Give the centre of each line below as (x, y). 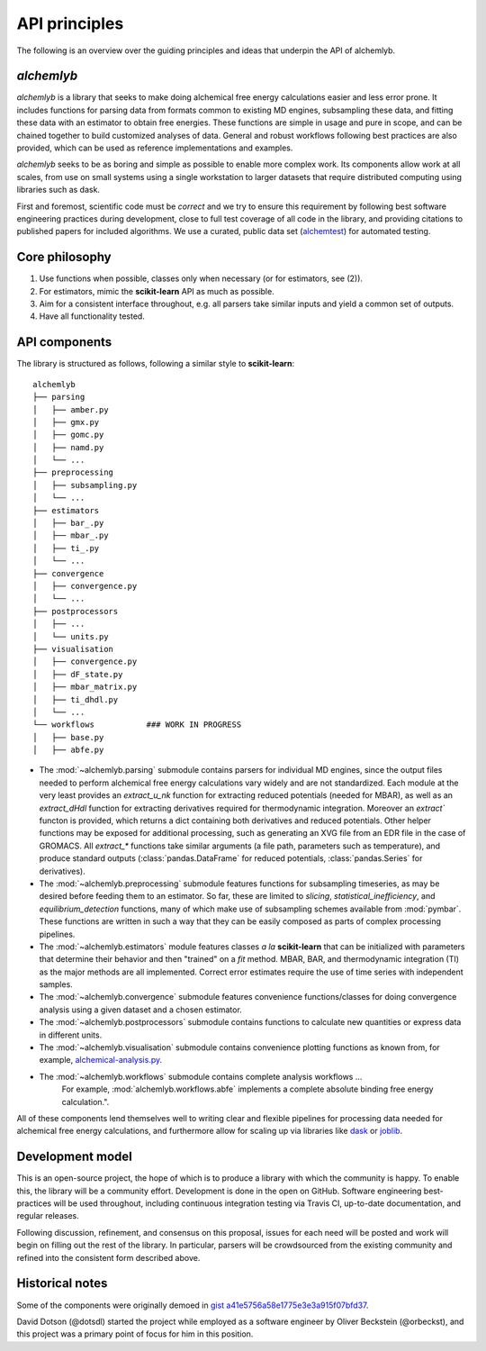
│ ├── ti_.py (66, 548)
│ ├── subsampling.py (85, 485)
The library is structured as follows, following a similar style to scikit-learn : (156, 364)
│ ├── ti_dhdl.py (76, 699)
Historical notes (62, 1283)
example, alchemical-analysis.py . (101, 1060)
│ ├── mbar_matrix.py (85, 687)
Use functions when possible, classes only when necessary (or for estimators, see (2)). (201, 278)
